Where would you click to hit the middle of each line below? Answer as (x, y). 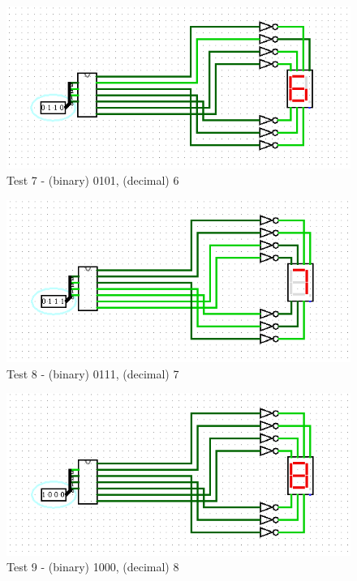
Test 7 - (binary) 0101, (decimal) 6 (93, 180)
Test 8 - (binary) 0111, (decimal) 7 (93, 373)
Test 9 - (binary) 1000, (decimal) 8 (93, 567)
